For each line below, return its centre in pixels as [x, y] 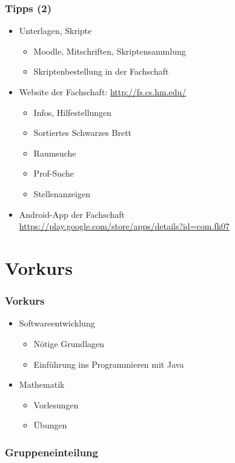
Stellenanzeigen [62, 193]
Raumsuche [55, 153]
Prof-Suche [54, 173]
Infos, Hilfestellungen [73, 112]
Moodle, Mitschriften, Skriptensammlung [110, 51]
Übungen [50, 425]
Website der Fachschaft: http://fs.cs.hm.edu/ [103, 92]
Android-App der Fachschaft [72, 214]
